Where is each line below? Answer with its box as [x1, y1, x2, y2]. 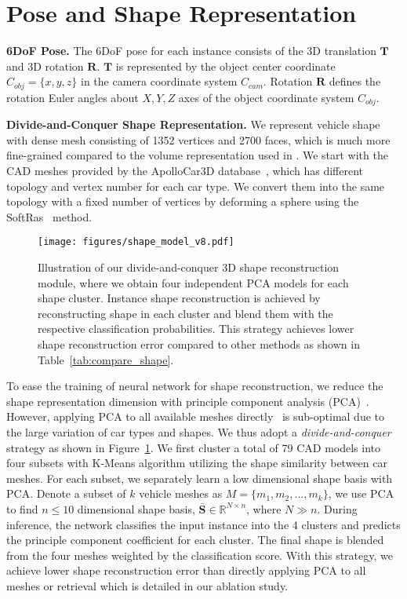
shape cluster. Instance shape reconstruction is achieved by [38, 290, 321, 306]
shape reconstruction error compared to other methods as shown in [38, 336, 360, 352]
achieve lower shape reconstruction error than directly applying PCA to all [6, 562, 366, 579]
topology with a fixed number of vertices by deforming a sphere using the [6, 193, 359, 210]
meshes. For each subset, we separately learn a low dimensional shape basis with [6, 469, 393, 486]
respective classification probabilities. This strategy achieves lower [38, 320, 354, 337]
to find [6, 500, 38, 517]
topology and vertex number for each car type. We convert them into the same [6, 177, 385, 194]
